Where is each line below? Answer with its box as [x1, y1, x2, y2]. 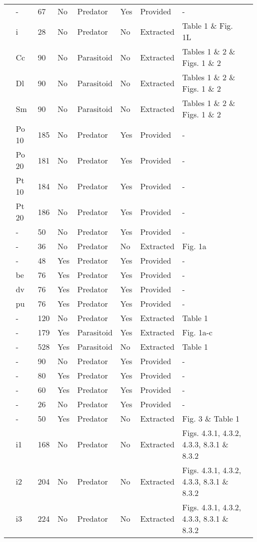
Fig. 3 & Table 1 [182, 413, 240, 424]
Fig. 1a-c [182, 326, 213, 338]
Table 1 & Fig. [182, 20, 233, 31]
